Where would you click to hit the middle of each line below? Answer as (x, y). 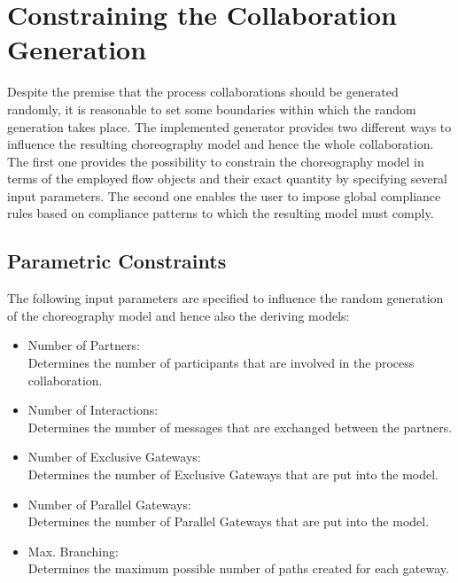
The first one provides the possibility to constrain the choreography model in (216, 161)
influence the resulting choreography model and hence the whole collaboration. (221, 144)
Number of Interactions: (93, 410)
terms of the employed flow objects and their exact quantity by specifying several (228, 179)
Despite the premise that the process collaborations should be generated (203, 92)
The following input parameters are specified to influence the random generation (225, 298)
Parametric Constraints (117, 261)
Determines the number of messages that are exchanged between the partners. (240, 427)
